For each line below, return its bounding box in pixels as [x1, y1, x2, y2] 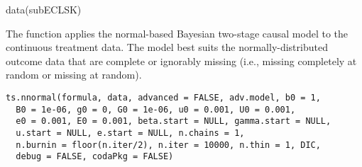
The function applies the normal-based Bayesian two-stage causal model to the [6, 25, 349, 40]
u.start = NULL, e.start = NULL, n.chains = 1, [16, 127, 245, 138]
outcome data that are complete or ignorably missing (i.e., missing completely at [6, 53, 357, 68]
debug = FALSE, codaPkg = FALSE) [16, 151, 174, 162]
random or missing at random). [6, 67, 142, 82]
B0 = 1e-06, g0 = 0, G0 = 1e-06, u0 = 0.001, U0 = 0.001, [16, 104, 296, 115]
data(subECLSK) [6, 2, 82, 16]
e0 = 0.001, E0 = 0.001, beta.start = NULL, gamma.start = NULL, [16, 116, 331, 127]
